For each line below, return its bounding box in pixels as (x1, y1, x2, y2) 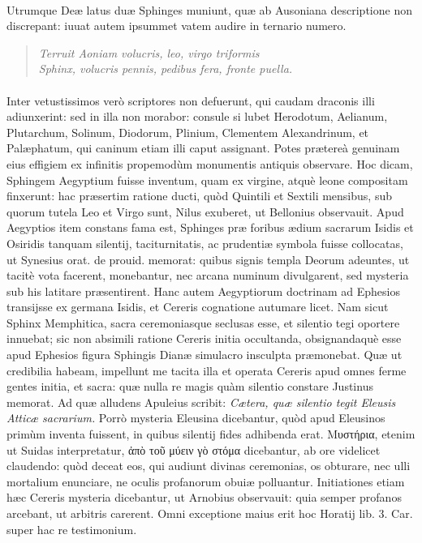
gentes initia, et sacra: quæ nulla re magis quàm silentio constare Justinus (6, 378, 373, 395)
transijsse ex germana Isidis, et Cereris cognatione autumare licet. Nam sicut (6, 298, 389, 315)
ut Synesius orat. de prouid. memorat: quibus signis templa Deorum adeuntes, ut (6, 250, 410, 267)
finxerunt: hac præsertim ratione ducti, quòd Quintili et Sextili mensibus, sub (6, 187, 392, 204)
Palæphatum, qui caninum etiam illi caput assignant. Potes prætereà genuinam (6, 139, 400, 156)
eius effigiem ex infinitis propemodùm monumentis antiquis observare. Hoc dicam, (6, 155, 413, 172)
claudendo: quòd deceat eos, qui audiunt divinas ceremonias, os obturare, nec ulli (6, 457, 411, 474)
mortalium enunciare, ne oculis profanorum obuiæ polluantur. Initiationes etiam (6, 472, 405, 490)
